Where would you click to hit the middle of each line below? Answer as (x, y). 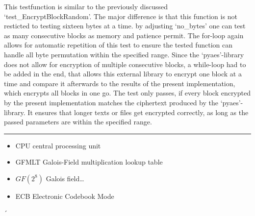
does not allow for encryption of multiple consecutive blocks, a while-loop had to (125, 64)
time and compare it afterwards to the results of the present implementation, (120, 83)
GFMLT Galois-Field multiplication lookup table (89, 162)
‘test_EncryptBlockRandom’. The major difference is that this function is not (121, 16)
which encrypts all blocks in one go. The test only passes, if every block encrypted (127, 93)
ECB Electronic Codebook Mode (65, 196)
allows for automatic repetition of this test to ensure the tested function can (118, 45)
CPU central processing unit (58, 145)
